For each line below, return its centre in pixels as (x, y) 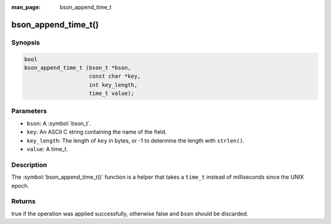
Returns (24, 201)
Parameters (29, 111)
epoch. (20, 185)
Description (29, 165)
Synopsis (25, 42)
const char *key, (115, 76)
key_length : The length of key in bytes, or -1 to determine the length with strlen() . (136, 140)
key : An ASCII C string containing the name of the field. (97, 132)
